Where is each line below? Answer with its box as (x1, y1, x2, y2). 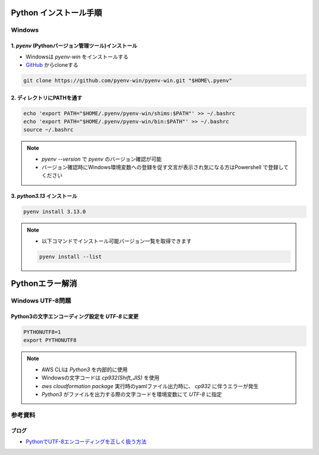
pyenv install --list (39, 253, 102, 260)
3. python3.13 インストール (11, 193, 78, 200)
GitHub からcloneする (25, 61, 79, 68)
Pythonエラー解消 (11, 278, 77, 289)
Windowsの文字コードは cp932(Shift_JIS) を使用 (41, 374, 159, 381)
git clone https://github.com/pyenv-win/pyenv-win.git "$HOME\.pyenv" (23, 77, 233, 84)
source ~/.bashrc (23, 126, 74, 133)
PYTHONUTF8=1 (23, 329, 61, 335)
